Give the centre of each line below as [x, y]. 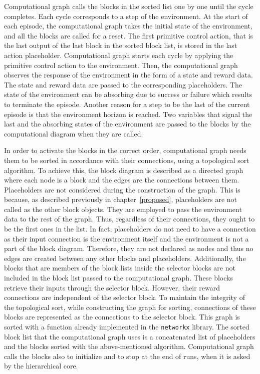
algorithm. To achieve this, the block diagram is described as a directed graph [124, 170]
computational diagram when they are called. [74, 133]
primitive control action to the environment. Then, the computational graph [121, 65]
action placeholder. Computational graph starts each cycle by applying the [119, 55]
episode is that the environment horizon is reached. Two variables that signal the [128, 114]
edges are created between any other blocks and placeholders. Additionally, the [125, 258]
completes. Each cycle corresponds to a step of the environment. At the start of [126, 16]
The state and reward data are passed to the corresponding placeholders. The [123, 84]
